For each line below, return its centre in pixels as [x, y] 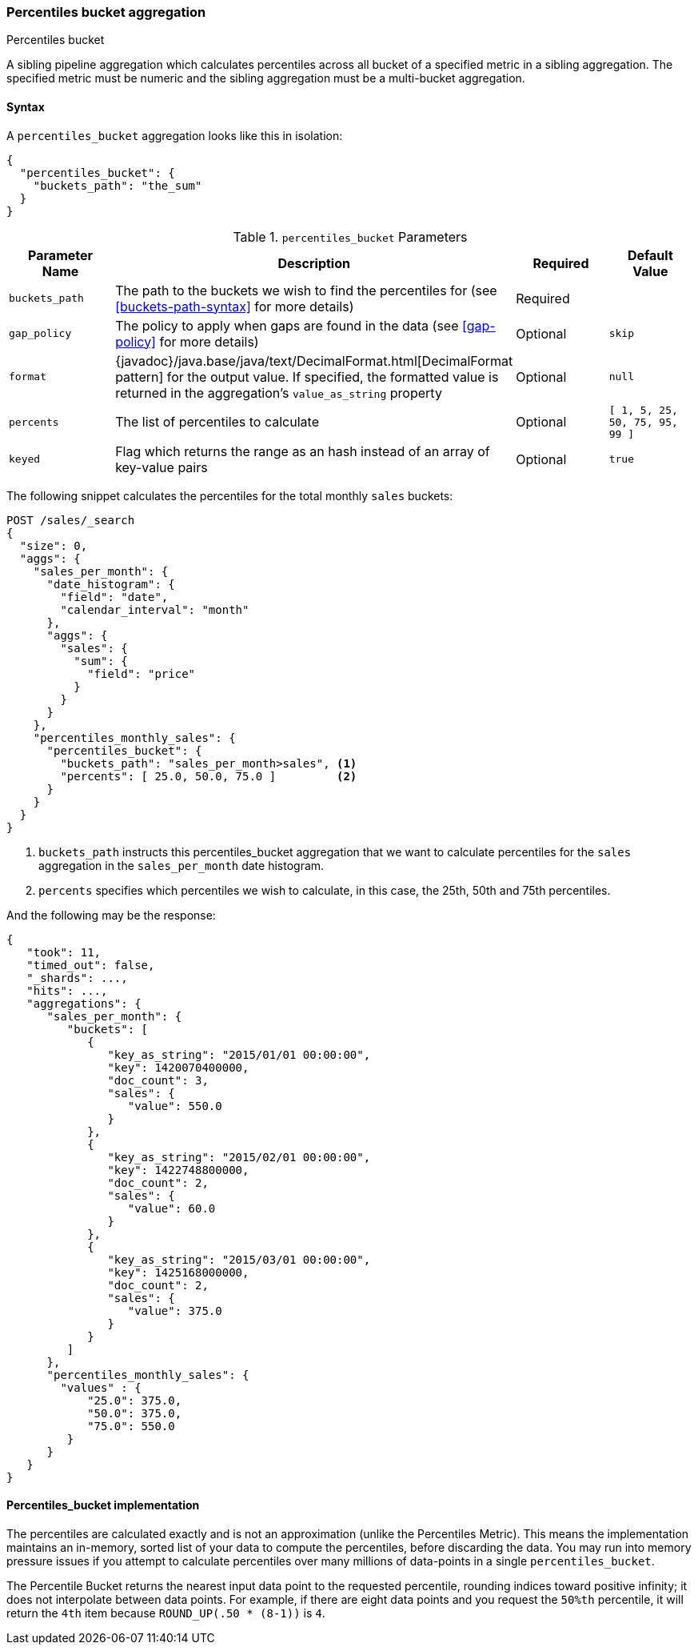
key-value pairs [162, 467]
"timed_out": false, [91, 965]
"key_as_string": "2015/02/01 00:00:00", [239, 1157]
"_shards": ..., [77, 978]
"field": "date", [114, 597]
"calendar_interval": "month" [155, 609]
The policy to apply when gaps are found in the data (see [287, 325]
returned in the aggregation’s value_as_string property [279, 393]
